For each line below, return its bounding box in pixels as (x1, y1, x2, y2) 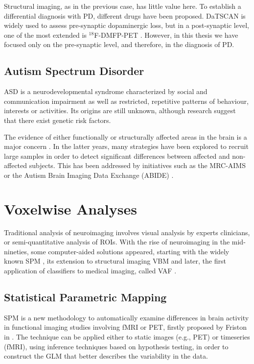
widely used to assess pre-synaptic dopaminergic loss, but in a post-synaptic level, (4, 20, 249, 30)
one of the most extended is (4, 29, 87, 40)
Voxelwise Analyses (4, 198, 137, 218)
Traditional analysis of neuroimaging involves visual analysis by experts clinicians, (4, 227, 250, 237)
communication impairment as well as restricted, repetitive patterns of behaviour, (4, 96, 249, 106)
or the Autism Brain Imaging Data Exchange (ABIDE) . (4, 170, 174, 180)
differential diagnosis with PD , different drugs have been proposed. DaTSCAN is (4, 10, 246, 21)
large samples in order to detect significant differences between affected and (4, 150, 230, 161)
